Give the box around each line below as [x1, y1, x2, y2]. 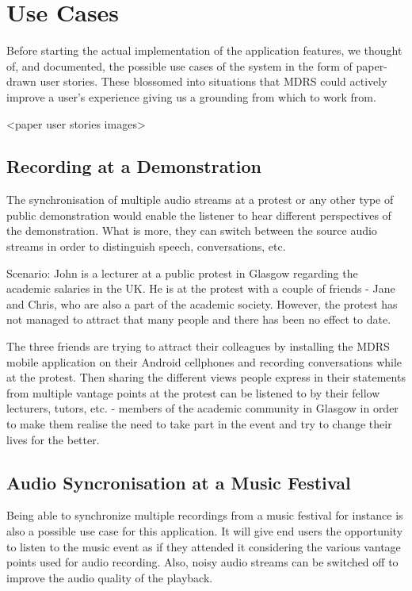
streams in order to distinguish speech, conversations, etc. [6, 238, 286, 255]
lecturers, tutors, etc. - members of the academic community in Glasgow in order [6, 400, 399, 416]
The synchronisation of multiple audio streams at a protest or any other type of [6, 191, 394, 208]
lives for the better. [6, 431, 100, 447]
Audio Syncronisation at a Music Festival [6, 470, 351, 494]
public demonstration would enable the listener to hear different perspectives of [6, 206, 391, 223]
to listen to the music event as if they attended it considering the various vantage [6, 538, 401, 555]
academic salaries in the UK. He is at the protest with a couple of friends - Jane [6, 280, 395, 297]
